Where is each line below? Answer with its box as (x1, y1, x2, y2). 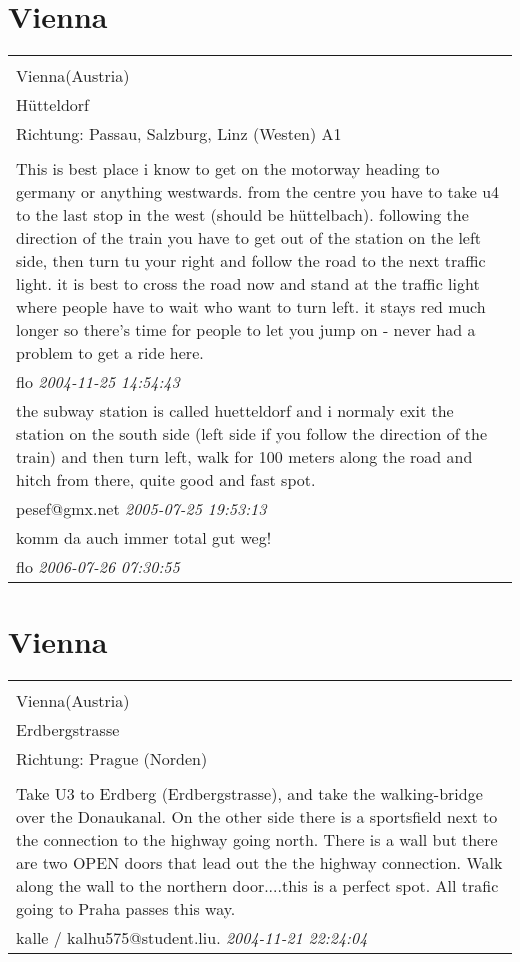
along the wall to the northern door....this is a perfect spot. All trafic (16, 874, 499, 898)
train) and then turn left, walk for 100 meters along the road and (16, 445, 473, 469)
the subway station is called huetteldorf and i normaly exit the (16, 399, 454, 423)
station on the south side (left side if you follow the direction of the (16, 422, 488, 446)
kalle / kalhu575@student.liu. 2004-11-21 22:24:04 (16, 926, 368, 950)
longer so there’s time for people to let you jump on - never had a (16, 318, 476, 342)
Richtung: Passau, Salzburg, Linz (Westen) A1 (16, 122, 342, 146)
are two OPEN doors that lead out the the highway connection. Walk (16, 851, 503, 875)
